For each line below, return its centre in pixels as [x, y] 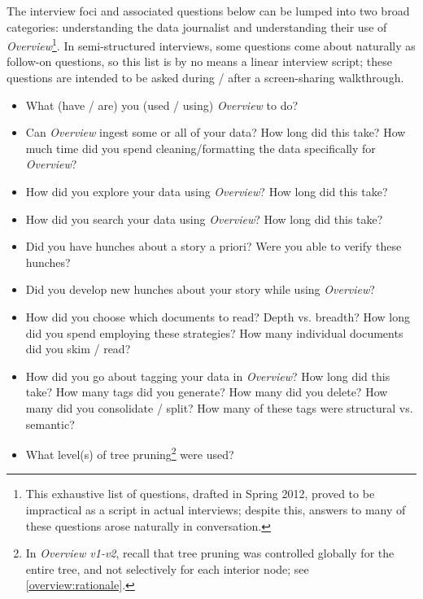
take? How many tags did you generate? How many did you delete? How [207, 392]
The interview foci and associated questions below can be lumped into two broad [208, 11]
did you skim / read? [78, 349]
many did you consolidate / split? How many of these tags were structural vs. [219, 407]
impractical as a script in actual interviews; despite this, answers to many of [216, 509]
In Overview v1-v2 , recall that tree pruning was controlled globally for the [210, 553]
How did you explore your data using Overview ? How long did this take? [207, 191]
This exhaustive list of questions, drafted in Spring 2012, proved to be [200, 494]
